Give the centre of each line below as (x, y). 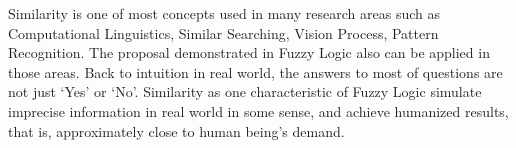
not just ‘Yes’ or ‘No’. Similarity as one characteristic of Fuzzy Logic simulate (245, 91)
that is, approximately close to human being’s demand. (176, 130)
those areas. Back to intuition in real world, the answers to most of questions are (255, 71)
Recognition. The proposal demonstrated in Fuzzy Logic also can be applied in (249, 52)
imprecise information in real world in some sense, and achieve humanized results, (258, 110)
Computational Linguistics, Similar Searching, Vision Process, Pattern (223, 32)
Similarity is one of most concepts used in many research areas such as (224, 13)
